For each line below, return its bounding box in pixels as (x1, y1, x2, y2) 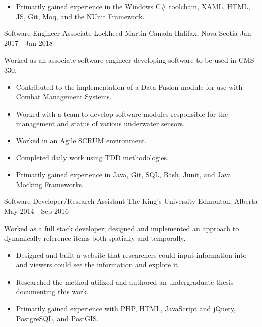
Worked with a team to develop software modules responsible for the (16, 108, 228, 119)
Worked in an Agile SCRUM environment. (16, 135, 147, 145)
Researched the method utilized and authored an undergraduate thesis (16, 276, 234, 287)
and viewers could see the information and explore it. (16, 259, 180, 270)
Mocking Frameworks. (16, 179, 84, 189)
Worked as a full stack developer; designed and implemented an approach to (4, 223, 239, 233)
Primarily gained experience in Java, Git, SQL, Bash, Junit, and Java (16, 169, 231, 180)
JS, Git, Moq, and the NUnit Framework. (16, 11, 145, 21)
